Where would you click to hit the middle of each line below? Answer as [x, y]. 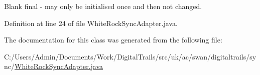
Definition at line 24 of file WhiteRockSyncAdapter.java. [91, 23]
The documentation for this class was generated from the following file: [113, 40]
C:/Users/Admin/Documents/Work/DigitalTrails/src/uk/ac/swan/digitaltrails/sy [130, 56]
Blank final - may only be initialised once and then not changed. [103, 6]
